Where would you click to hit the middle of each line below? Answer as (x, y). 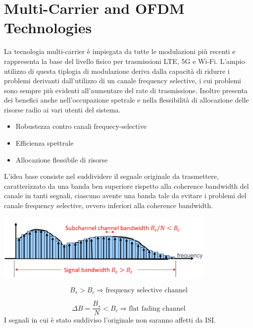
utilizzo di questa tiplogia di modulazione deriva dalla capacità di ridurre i (117, 71)
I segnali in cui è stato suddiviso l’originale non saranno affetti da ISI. (110, 320)
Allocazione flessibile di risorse (62, 159)
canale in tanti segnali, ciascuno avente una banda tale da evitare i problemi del (125, 195)
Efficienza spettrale (45, 143)
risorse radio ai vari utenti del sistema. (62, 109)
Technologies (48, 27)
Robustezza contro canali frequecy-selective (81, 126)
